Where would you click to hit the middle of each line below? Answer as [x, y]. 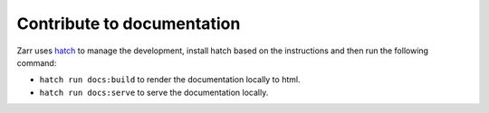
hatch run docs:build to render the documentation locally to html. [170, 80]
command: [37, 62]
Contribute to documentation [129, 24]
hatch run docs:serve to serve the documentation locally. [154, 92]
